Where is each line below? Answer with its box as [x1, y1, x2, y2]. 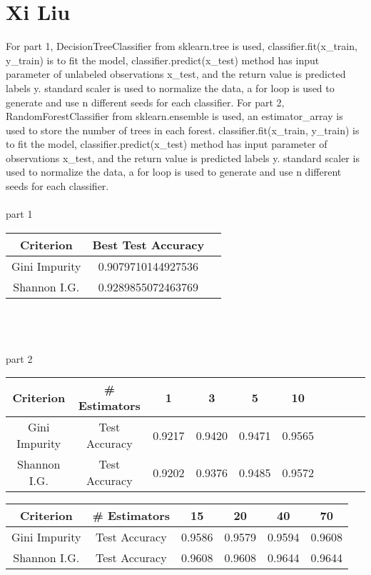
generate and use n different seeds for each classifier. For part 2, [6, 94, 285, 109]
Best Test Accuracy [92, 236, 205, 253]
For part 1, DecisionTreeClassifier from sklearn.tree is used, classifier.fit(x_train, [6, 39, 357, 54]
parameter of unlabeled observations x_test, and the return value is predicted [6, 66, 346, 81]
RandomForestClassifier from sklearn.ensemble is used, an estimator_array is [6, 109, 343, 124]
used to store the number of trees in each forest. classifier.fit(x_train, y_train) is [6, 122, 360, 137]
